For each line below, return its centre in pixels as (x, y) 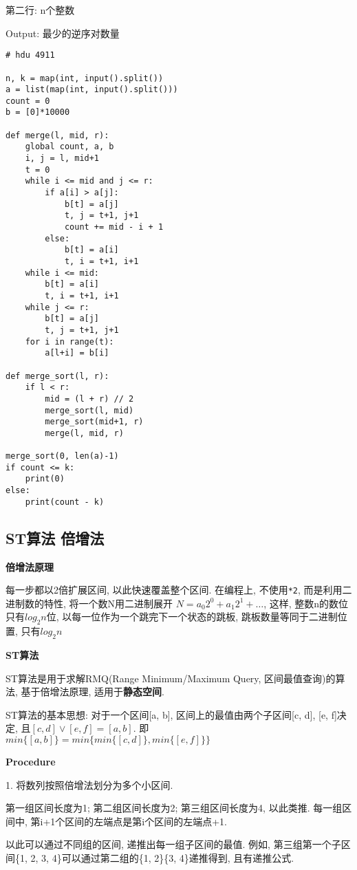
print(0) (45, 479)
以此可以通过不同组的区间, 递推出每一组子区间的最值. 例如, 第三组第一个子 (173, 844)
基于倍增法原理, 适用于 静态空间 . (93, 692)
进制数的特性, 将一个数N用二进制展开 (89, 603)
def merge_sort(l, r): (57, 376)
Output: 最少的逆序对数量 (63, 33)
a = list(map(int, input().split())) (92, 90)
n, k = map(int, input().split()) (85, 78)
